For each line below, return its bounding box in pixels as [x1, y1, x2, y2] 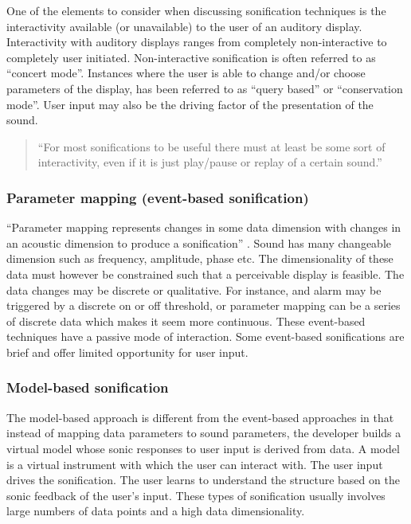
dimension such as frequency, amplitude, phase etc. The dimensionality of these [6, 250, 393, 267]
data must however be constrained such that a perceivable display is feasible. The [6, 265, 405, 282]
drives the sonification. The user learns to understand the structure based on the [6, 471, 400, 488]
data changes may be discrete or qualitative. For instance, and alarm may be [6, 281, 382, 298]
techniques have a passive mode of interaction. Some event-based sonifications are [6, 328, 405, 345]
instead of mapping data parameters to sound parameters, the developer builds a [6, 424, 401, 441]
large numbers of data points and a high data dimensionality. [6, 502, 305, 519]
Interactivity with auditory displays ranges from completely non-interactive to [6, 33, 387, 50]
